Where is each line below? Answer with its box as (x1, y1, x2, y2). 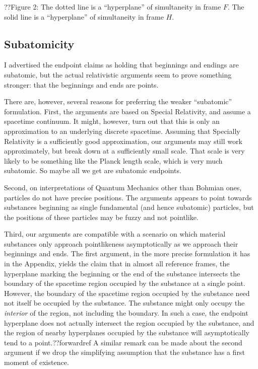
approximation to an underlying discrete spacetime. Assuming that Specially (4, 125, 240, 136)
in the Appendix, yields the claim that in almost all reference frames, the (4, 258, 230, 269)
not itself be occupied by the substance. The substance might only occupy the (4, 298, 245, 308)
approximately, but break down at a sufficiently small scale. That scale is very (4, 145, 245, 156)
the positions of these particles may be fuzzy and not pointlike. (4, 211, 199, 222)
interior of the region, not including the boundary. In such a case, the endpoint (4, 308, 248, 318)
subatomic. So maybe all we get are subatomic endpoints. (4, 165, 181, 176)
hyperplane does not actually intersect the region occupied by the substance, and (4, 317, 254, 328)
